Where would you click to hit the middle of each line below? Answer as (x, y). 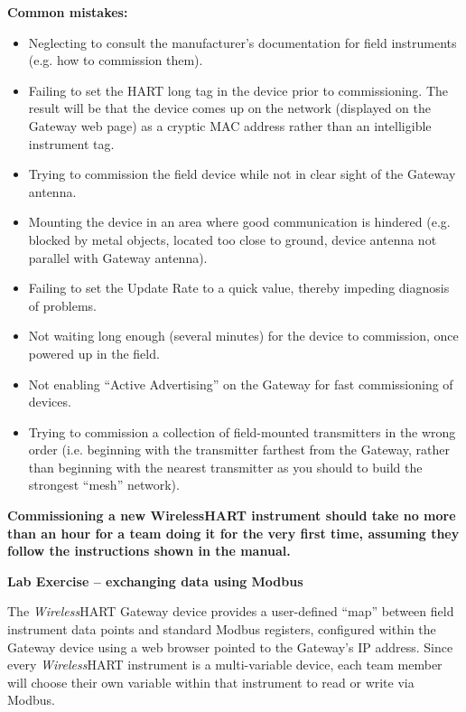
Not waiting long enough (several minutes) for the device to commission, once (243, 336)
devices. (50, 402)
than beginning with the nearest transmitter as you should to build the (225, 467)
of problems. (62, 305)
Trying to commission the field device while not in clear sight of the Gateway (242, 174)
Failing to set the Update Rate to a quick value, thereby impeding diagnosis (239, 288)
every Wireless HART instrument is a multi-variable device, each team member (225, 665)
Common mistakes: (68, 12)
